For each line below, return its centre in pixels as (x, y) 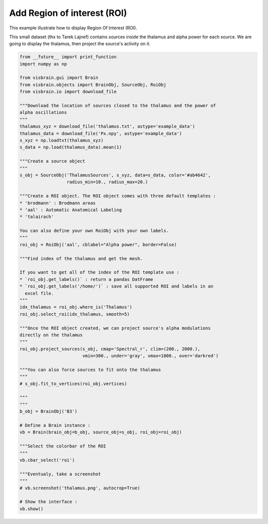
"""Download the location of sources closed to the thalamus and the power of (118, 106)
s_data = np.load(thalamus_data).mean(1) (71, 147)
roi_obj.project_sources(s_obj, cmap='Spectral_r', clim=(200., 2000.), (110, 349)
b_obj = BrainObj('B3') (49, 412)
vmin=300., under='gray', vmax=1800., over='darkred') (150, 356)
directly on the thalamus (51, 335)
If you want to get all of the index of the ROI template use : (100, 272)
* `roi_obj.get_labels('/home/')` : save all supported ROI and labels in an (116, 286)
